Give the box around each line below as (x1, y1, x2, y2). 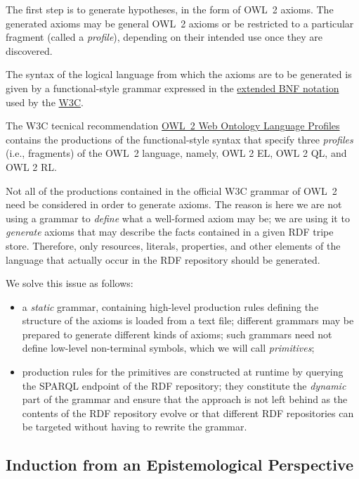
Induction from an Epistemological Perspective (6, 454, 353, 475)
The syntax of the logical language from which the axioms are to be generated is (6, 67, 352, 82)
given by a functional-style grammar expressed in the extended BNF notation (6, 80, 339, 95)
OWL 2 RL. (6, 159, 57, 174)
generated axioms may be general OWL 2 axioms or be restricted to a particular (6, 15, 354, 30)
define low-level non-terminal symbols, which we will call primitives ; (22, 340, 315, 355)
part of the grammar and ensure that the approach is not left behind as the (22, 392, 348, 407)
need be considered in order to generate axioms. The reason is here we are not (6, 197, 342, 212)
